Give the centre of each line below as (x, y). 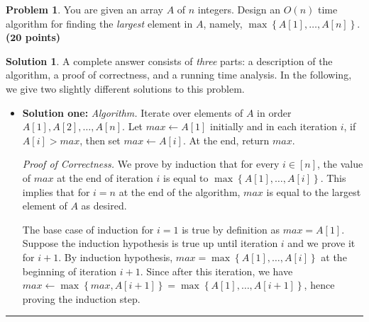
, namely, (223, 23)
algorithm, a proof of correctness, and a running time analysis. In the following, (179, 75)
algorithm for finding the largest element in (99, 23)
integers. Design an (239, 9)
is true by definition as (231, 229)
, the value (340, 164)
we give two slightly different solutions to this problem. (125, 88)
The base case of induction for (88, 229)
